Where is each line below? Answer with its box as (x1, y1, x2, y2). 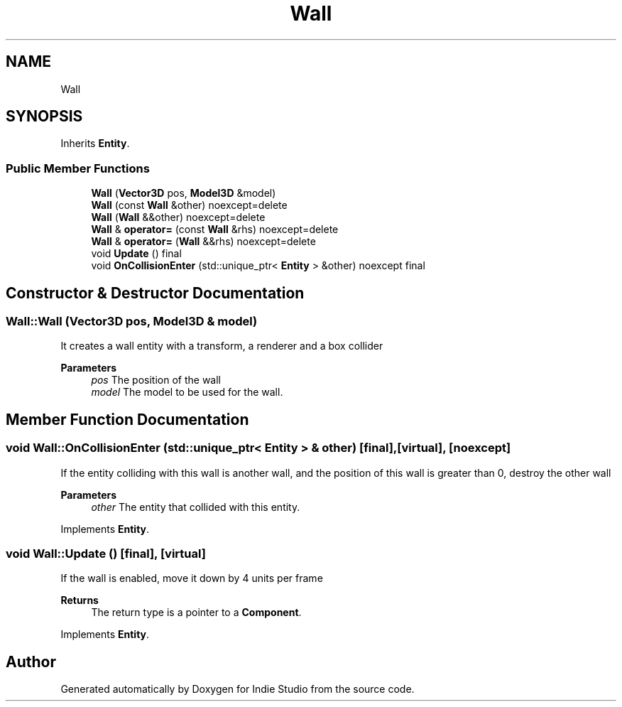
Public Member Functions (6, 161, 150, 176)
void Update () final (91, 247, 182, 260)
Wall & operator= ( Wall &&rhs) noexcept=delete (91, 235, 316, 248)
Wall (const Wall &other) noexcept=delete (91, 199, 288, 212)
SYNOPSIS (6, 107, 83, 126)
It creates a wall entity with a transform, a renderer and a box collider (60, 340, 383, 352)
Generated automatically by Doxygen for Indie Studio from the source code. (60, 683, 415, 696)
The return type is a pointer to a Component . (91, 606, 302, 619)
